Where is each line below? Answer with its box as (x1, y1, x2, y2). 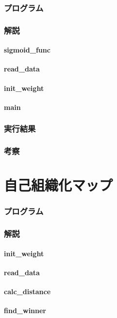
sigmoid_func (4, 45, 50, 55)
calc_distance (4, 286, 51, 297)
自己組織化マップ (4, 175, 113, 195)
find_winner (4, 305, 47, 316)
